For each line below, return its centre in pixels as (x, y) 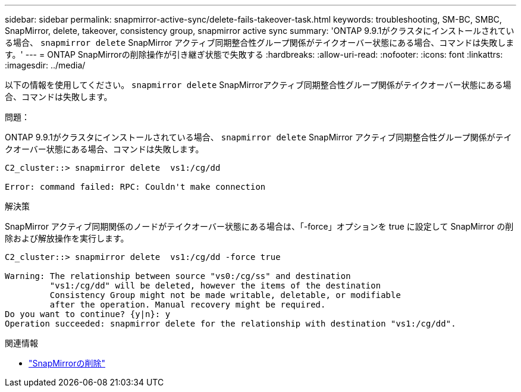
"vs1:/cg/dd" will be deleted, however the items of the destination (215, 286)
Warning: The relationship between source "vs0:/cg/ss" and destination (178, 276)
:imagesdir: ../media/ (45, 65)
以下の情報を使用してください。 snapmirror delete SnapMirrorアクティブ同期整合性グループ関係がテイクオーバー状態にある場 (258, 85)
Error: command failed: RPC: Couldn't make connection (135, 187)
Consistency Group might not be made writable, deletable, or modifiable (225, 295)
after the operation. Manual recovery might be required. (188, 305)
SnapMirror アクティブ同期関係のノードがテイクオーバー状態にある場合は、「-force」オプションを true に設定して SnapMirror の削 (259, 226)
